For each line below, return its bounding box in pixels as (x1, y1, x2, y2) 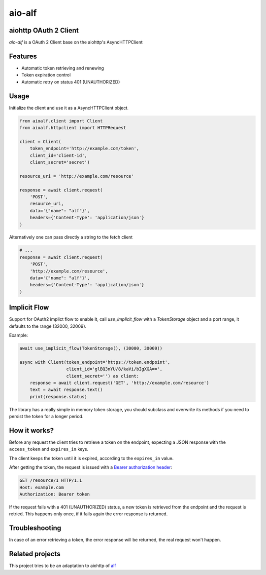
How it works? (9, 426, 54, 434)
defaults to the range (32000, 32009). (9, 323, 87, 329)
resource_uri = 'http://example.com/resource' (19, 173, 134, 179)
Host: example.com (19, 484, 64, 490)
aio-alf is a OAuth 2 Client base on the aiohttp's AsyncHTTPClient (9, 39, 143, 45)
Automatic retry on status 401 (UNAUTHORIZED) (21, 79, 120, 85)
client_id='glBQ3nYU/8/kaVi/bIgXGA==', (66, 366, 163, 372)
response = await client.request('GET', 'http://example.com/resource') (30, 380, 209, 386)
